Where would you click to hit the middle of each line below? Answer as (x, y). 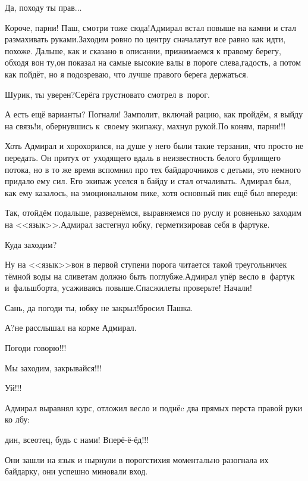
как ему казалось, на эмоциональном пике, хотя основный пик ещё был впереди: (151, 192)
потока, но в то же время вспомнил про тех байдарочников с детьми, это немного (153, 169)
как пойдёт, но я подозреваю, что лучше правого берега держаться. (127, 74)
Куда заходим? (31, 244)
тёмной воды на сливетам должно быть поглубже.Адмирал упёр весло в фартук (150, 276)
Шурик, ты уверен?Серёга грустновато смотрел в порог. (107, 94)
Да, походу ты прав (40, 7)
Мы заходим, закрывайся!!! (53, 367)
